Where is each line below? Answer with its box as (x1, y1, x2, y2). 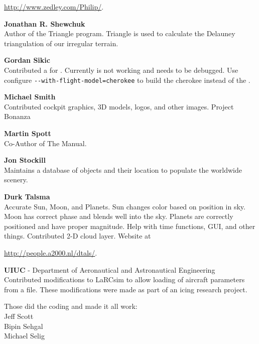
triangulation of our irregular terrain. (4, 38, 118, 48)
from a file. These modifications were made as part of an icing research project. (4, 284, 247, 294)
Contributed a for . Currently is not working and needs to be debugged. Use (4, 64, 238, 75)
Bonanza (4, 111, 31, 122)
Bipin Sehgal (4, 320, 43, 331)
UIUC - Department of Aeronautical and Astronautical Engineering (4, 264, 215, 275)
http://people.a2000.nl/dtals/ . (4, 247, 97, 258)
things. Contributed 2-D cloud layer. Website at (4, 231, 151, 241)
